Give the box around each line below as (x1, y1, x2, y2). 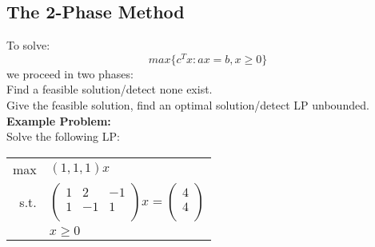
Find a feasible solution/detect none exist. (6, 81, 213, 98)
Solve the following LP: (6, 128, 120, 145)
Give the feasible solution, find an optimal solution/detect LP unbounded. (6, 97, 369, 114)
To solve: (6, 37, 50, 54)
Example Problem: (6, 112, 111, 129)
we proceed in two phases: (6, 65, 134, 82)
